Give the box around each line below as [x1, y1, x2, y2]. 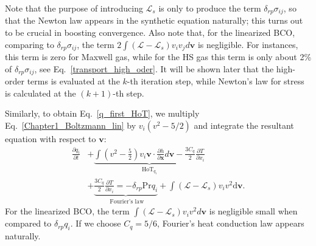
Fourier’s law [110, 198, 144, 205]
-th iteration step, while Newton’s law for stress [127, 75, 304, 87]
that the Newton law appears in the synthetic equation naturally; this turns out [5, 14, 303, 27]
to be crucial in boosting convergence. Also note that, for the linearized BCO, [5, 26, 295, 39]
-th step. [113, 86, 144, 99]
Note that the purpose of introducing [5, 2, 143, 14]
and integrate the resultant [194, 118, 294, 131]
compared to [5, 217, 52, 230]
